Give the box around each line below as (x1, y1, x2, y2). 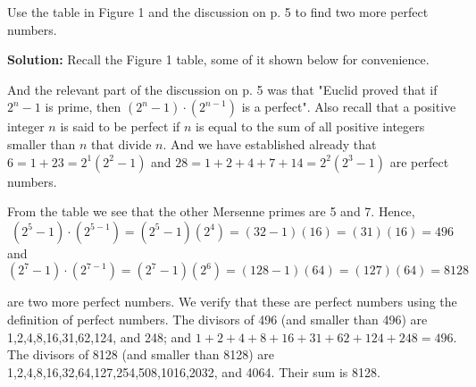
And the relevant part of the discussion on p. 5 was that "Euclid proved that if (7, 80, 438, 98)
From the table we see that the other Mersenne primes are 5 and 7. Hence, (7, 202, 415, 221)
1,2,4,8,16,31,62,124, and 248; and (7, 327, 192, 346)
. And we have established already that (163, 134, 377, 153)
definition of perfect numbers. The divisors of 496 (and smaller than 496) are (7, 309, 428, 328)
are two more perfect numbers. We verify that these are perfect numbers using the (7, 292, 457, 311)
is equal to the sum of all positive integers (196, 117, 425, 136)
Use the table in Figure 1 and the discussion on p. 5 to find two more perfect (7, 3, 429, 21)
